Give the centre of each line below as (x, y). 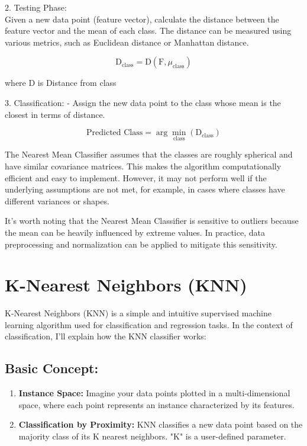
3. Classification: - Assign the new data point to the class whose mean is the (143, 102)
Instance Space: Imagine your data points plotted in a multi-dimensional (154, 393)
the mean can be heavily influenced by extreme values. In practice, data (135, 232)
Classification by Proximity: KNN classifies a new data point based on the (161, 424)
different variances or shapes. (57, 200)
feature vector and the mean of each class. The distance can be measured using (148, 31)
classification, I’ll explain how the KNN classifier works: (106, 336)
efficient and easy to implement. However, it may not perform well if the (136, 177)
